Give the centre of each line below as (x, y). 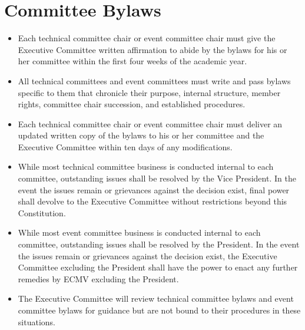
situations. (37, 321)
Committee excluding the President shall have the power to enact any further (158, 267)
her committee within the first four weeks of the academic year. (132, 61)
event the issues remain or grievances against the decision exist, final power (154, 189)
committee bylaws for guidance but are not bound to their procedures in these (159, 310)
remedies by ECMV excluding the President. (98, 278)
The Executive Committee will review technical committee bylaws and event (156, 298)
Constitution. (42, 212)
